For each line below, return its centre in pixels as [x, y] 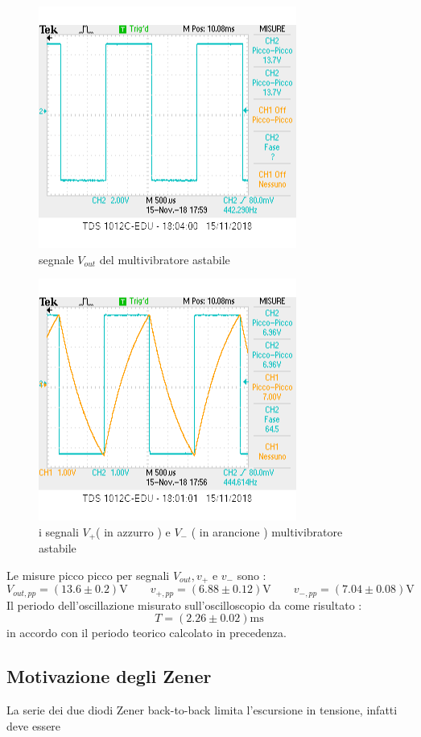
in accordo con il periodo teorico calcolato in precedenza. [147, 633]
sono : [252, 575]
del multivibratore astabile [165, 259]
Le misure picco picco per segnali [88, 575]
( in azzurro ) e [133, 531]
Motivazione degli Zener [109, 676]
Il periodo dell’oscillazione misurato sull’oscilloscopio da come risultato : [184, 605]
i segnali [59, 531]
